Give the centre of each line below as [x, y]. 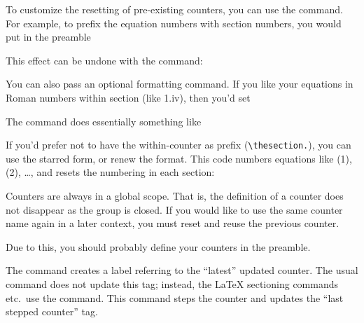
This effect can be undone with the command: [104, 60]
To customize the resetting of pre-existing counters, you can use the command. [174, 9]
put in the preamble [48, 37]
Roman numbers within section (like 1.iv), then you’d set [128, 97]
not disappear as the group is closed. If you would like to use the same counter [174, 209]
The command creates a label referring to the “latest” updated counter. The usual [182, 270]
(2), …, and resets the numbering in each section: [110, 172]
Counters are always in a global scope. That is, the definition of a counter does [175, 195]
